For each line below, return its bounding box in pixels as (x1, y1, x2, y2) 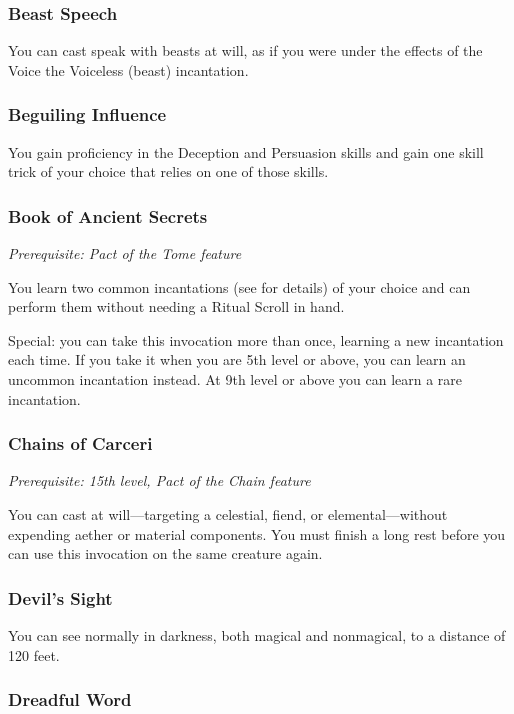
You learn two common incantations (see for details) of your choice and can (8, 276, 471, 297)
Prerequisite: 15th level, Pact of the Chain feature (8, 470, 311, 491)
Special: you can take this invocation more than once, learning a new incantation (8, 329, 504, 350)
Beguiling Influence (8, 102, 167, 127)
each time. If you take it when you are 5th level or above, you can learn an (8, 349, 466, 370)
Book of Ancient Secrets (8, 203, 208, 228)
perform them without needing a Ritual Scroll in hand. (8, 296, 345, 317)
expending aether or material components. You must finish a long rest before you (8, 523, 506, 544)
